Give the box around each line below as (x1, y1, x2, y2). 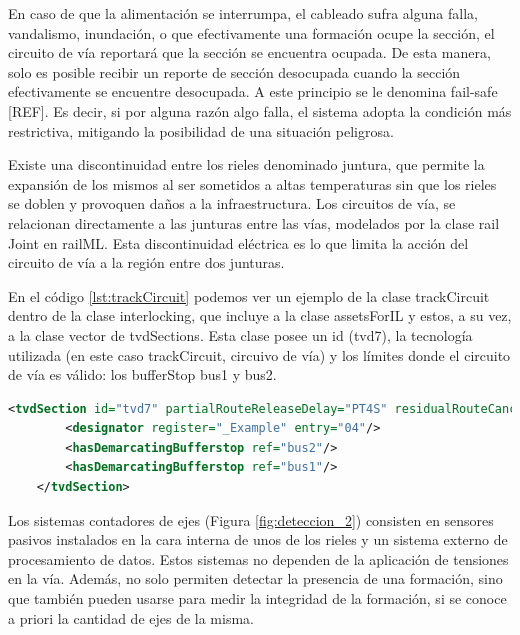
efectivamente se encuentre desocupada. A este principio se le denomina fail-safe (8, 81, 498, 102)
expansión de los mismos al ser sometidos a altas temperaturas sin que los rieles (8, 173, 497, 194)
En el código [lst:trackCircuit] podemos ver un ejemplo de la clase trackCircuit (8, 285, 490, 306)
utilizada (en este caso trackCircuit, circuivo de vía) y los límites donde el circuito (8, 344, 511, 365)
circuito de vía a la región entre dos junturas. (8, 252, 285, 273)
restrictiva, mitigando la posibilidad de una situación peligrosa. (8, 120, 394, 141)
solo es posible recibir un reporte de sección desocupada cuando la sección (8, 61, 461, 82)
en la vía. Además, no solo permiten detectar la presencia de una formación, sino (8, 568, 503, 589)
